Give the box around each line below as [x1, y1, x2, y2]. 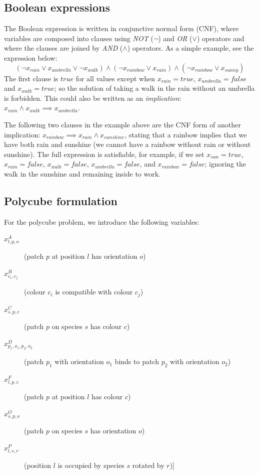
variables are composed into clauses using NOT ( [4, 33, 153, 43]
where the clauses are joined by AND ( [4, 43, 123, 53]
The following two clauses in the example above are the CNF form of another [4, 119, 241, 129]
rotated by [132, 459, 164, 470]
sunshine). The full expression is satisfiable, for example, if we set [4, 148, 204, 159]
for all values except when [75, 73, 155, 83]
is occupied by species [57, 459, 124, 470]
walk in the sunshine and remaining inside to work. [4, 168, 160, 179]
